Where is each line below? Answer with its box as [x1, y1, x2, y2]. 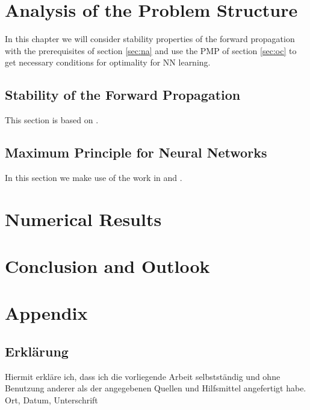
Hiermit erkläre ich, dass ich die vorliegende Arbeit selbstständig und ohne [5, 370, 281, 382]
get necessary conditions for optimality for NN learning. [5, 56, 211, 69]
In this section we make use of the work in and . [5, 171, 182, 183]
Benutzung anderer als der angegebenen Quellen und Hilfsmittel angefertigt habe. [5, 382, 306, 394]
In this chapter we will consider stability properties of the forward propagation [5, 32, 295, 45]
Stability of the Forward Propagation [5, 85, 241, 104]
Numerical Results [5, 206, 162, 231]
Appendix [5, 301, 88, 325]
